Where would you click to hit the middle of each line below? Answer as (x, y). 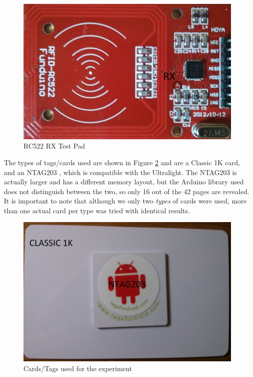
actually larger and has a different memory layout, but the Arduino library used (124, 182)
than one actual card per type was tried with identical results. (97, 210)
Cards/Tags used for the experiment (78, 368)
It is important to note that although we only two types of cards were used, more (125, 201)
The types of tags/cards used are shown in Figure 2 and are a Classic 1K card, (122, 162)
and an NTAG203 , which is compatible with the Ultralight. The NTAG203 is (121, 172)
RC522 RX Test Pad (54, 146)
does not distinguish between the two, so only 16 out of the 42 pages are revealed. (127, 191)
